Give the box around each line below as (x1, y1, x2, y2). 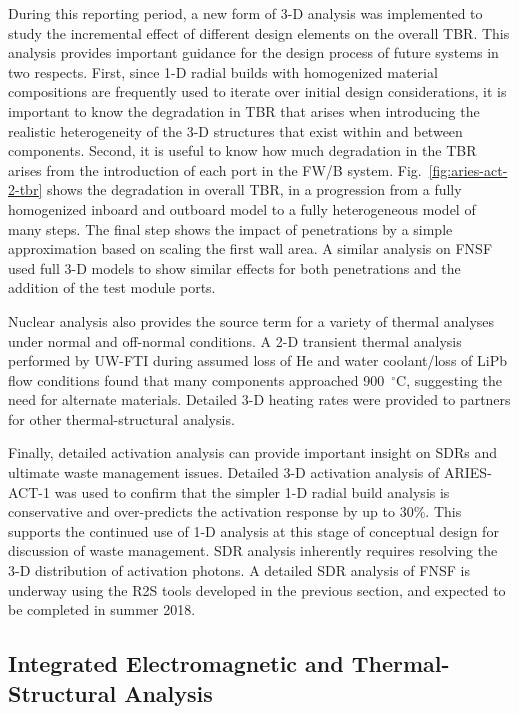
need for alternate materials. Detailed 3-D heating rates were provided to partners (8, 389, 511, 410)
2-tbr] (8, 179, 43, 200)
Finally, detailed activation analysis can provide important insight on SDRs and (8, 442, 498, 463)
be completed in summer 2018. (8, 599, 196, 620)
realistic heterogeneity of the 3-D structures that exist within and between (8, 120, 463, 141)
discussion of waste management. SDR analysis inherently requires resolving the (8, 540, 498, 561)
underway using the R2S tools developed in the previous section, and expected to (8, 579, 506, 600)
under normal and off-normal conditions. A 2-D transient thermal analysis (8, 330, 462, 351)
